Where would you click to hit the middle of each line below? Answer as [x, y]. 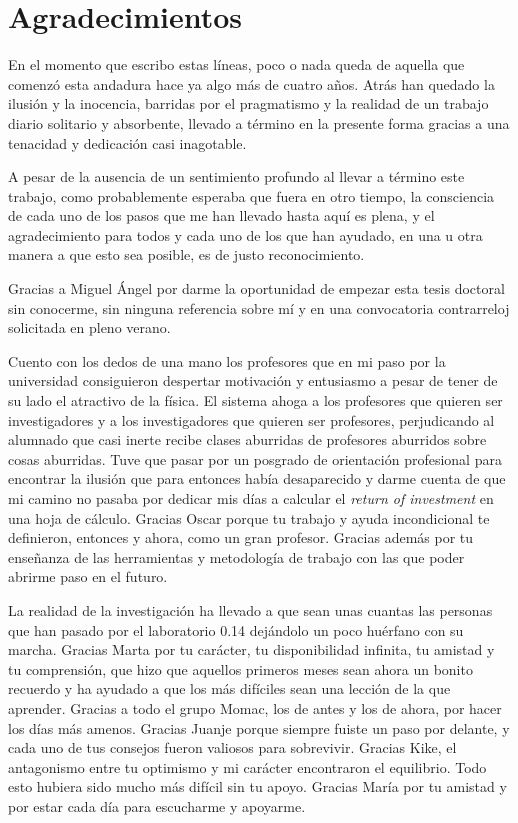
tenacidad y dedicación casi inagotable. [127, 142]
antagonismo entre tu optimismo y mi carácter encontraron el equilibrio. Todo [247, 766]
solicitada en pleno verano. [89, 327]
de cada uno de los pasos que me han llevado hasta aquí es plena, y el [221, 215]
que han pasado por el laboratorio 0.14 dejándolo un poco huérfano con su [236, 629]
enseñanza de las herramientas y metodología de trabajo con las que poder [236, 556]
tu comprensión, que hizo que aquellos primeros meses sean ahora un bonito [240, 668]
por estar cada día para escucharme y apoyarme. [157, 805]
